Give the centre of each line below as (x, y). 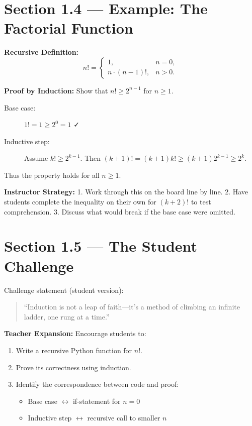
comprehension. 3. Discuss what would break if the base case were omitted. (120, 211)
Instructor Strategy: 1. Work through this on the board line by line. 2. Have (126, 192)
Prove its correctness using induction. (73, 367)
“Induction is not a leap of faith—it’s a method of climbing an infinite (132, 307)
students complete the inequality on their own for (80, 202)
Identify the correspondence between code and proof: (97, 384)
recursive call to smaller (124, 418)
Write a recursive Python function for (74, 350)
